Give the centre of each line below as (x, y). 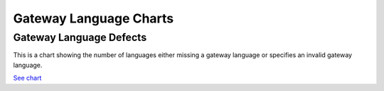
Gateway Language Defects (80, 37)
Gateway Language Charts (94, 18)
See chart (27, 78)
